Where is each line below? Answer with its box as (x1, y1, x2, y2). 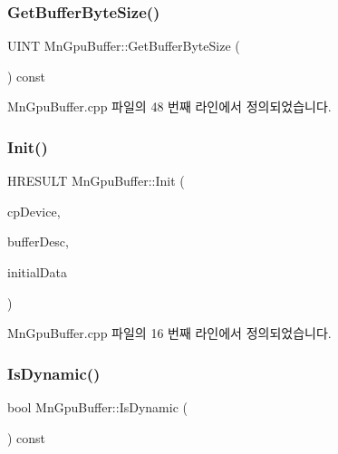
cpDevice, (7, 201, 61, 220)
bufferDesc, (7, 232, 69, 251)
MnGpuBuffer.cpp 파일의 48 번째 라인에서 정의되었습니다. (7, 97, 332, 116)
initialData (7, 263, 67, 281)
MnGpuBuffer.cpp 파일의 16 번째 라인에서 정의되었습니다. (7, 324, 332, 343)
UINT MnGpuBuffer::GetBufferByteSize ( (7, 36, 240, 55)
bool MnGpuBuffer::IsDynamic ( (7, 398, 188, 416)
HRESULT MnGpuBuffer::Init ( (7, 171, 185, 190)
